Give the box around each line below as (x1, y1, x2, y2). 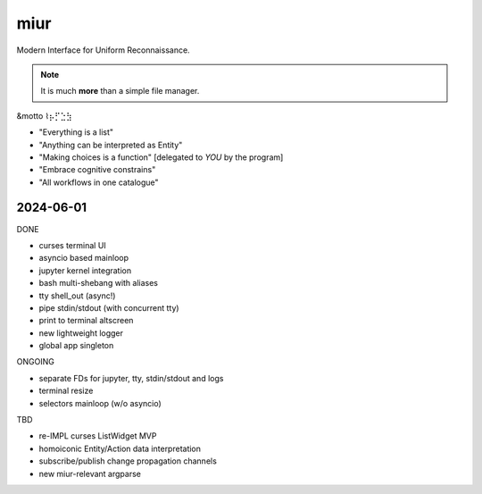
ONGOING (16, 356, 55, 367)
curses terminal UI (38, 239, 106, 250)
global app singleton (38, 340, 114, 351)
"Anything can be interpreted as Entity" (38, 139, 183, 150)
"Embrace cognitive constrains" (38, 164, 156, 175)
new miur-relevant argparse (38, 468, 142, 479)
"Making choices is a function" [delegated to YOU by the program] (38, 152, 284, 163)
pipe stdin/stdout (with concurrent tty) (38, 302, 179, 313)
